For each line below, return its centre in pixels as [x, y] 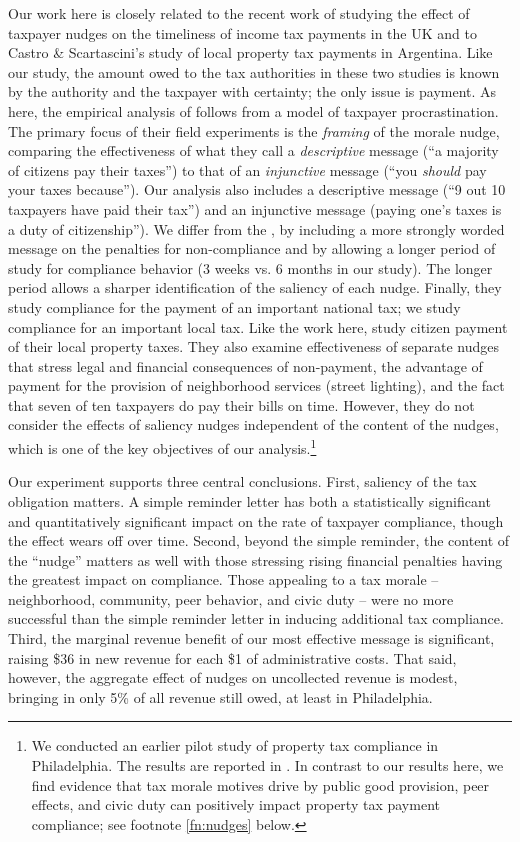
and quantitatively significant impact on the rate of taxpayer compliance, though [256, 520]
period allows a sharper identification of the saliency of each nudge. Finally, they [255, 287]
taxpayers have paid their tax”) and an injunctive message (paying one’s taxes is [255, 208]
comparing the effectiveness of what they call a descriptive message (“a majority [253, 150]
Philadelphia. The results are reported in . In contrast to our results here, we [267, 765]
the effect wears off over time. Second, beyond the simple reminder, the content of [259, 540]
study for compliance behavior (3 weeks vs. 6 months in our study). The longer [250, 267]
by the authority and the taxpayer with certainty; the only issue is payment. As [252, 91]
